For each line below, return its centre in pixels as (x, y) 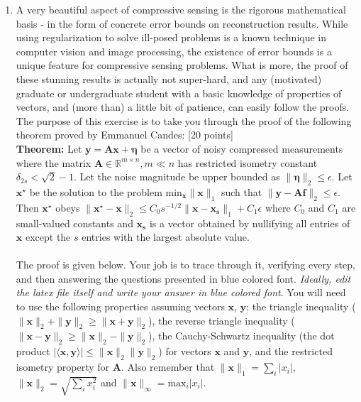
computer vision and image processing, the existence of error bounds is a (174, 51)
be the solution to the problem (96, 191)
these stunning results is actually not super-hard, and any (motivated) (169, 78)
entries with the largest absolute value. (166, 237)
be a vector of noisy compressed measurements (242, 148)
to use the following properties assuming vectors (120, 306)
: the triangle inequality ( (301, 306)
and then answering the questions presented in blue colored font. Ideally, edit (183, 278)
